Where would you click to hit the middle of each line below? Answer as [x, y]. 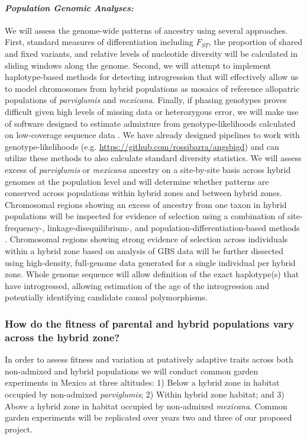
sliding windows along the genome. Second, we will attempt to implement [138, 65]
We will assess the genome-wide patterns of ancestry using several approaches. [146, 30]
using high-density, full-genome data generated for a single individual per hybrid [150, 262]
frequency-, [25, 227]
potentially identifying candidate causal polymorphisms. [106, 297]
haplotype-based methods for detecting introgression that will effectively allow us [152, 77]
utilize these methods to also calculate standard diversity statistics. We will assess [153, 158]
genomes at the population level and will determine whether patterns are [137, 181]
